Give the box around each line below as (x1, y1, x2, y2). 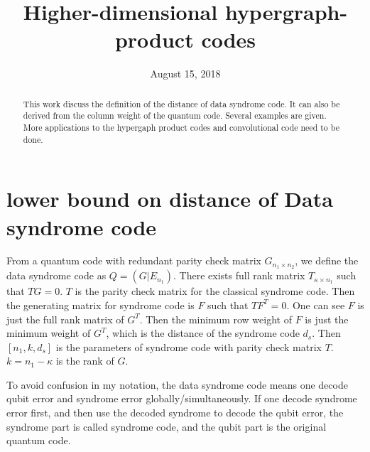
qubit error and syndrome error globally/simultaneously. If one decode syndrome (6, 391, 357, 406)
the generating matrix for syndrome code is (6, 297, 195, 312)
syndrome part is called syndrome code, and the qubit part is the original (6, 419, 327, 434)
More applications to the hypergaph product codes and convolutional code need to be (23, 122, 339, 134)
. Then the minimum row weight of (139, 311, 292, 326)
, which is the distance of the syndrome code (106, 325, 300, 340)
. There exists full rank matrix (173, 268, 305, 283)
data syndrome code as (6, 268, 107, 283)
